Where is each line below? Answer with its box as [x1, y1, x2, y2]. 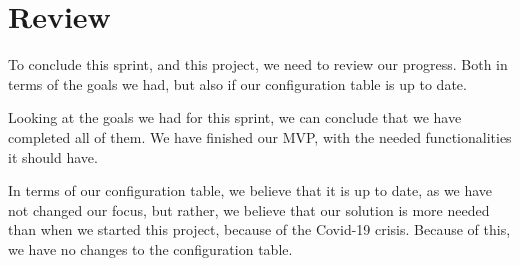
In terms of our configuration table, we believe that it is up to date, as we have [8, 180, 493, 201]
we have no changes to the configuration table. [8, 238, 293, 259]
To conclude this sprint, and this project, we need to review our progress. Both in [8, 54, 508, 75]
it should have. [8, 146, 98, 167]
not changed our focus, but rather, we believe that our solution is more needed [8, 199, 490, 220]
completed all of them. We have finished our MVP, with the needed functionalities [8, 126, 512, 147]
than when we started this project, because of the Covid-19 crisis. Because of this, [8, 219, 511, 240]
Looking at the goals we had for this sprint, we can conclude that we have [8, 107, 462, 128]
